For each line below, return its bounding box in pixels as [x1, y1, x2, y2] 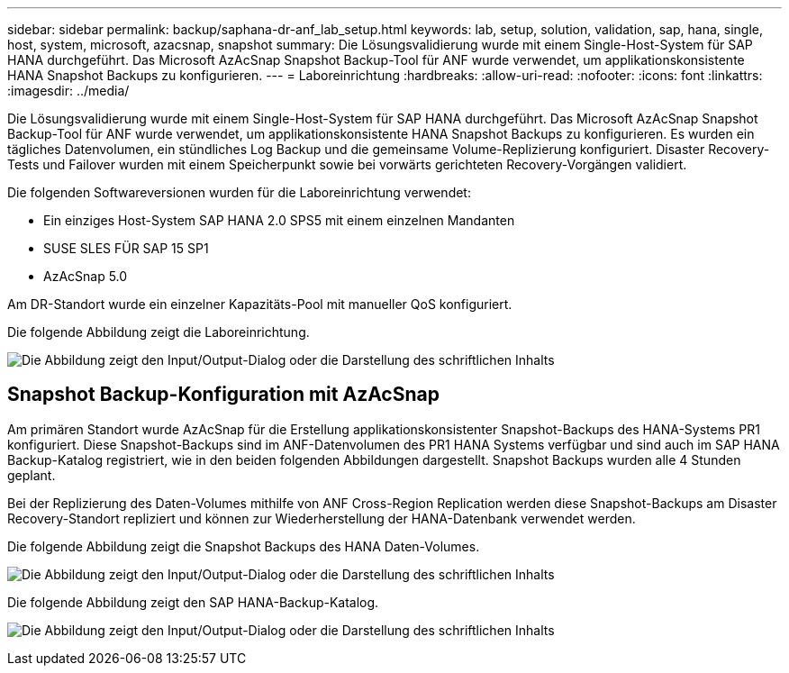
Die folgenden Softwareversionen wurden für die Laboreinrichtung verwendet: [7, 185, 471, 200]
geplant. [7, 467, 56, 483]
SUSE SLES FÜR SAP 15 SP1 [43, 241, 209, 256]
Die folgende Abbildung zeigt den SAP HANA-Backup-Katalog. [7, 594, 379, 610]
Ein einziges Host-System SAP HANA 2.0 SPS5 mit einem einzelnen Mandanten [43, 213, 515, 228]
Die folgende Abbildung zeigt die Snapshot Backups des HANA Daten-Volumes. [7, 538, 480, 554]
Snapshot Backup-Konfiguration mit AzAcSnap [7, 383, 440, 406]
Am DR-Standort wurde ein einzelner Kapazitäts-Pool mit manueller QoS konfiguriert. [7, 296, 512, 312]
